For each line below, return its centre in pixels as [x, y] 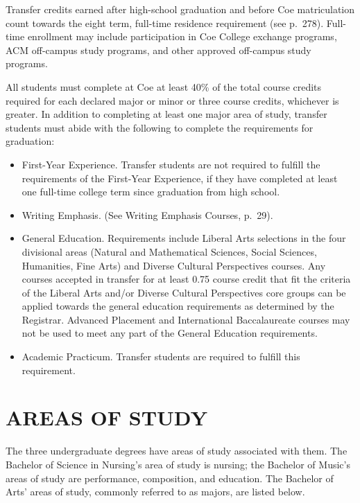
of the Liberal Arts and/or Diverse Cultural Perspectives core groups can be [184, 292]
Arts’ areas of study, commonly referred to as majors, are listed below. [155, 492]
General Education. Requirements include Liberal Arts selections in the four [184, 238]
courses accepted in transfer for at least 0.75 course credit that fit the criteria [186, 279]
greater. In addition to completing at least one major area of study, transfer [166, 114]
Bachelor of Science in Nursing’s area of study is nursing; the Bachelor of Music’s [178, 464]
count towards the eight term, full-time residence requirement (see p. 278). [165, 23]
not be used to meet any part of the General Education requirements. [170, 333]
